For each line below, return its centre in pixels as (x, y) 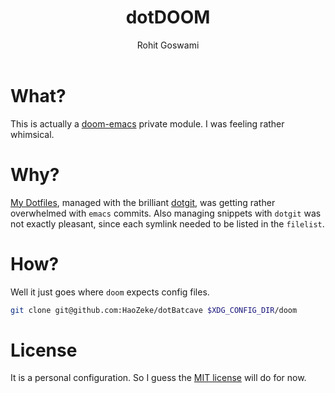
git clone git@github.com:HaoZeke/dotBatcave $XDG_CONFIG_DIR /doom (154, 310)
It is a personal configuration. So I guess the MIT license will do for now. (158, 378)
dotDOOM (168, 17)
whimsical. (32, 134)
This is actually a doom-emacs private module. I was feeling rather (147, 123)
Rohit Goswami (168, 45)
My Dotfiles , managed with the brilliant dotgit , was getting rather (143, 202)
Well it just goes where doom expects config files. (110, 292)
